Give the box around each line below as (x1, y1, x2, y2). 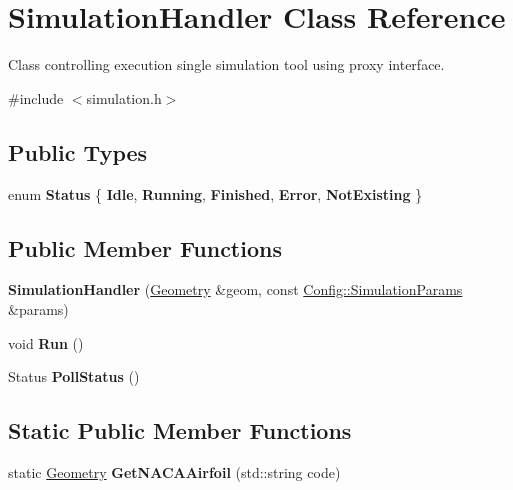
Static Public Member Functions (8, 415, 352, 446)
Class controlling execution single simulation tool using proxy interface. (8, 54, 445, 75)
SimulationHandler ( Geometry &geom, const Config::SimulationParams (8, 279, 463, 300)
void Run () (8, 332, 84, 353)
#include (8, 87, 64, 108)
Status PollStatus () (8, 366, 140, 387)
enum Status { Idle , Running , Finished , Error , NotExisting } (8, 183, 423, 204)
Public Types (8, 136, 148, 167)
